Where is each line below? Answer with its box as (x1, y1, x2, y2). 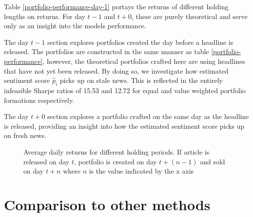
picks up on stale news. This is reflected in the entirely (59, 75, 223, 85)
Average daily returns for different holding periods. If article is (23, 146, 210, 157)
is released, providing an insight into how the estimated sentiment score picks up (4, 120, 245, 131)
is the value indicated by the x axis (89, 166, 194, 176)
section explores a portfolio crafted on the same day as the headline (47, 111, 249, 121)
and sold (200, 156, 225, 166)
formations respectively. (4, 95, 75, 105)
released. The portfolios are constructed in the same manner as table (4, 46, 209, 57)
